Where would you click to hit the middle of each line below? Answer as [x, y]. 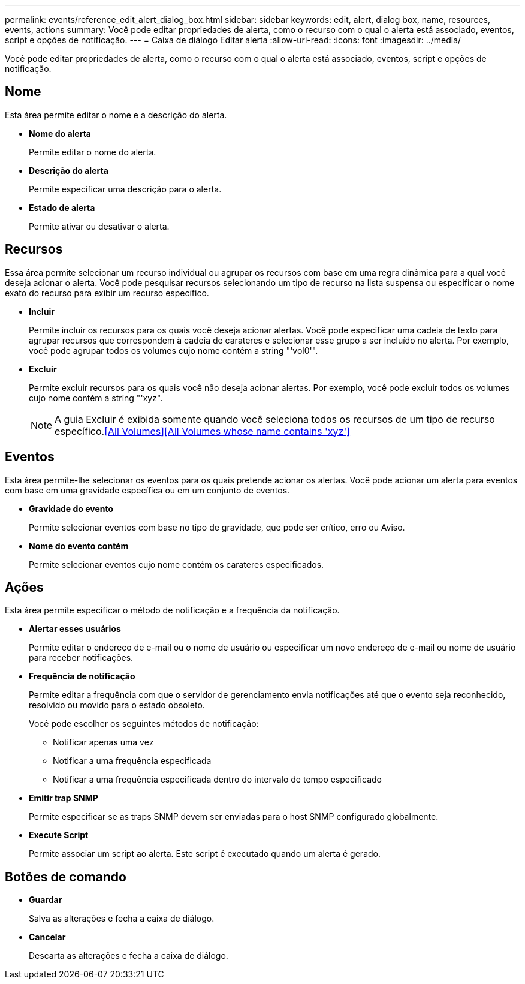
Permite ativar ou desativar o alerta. [99, 226]
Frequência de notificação [82, 676]
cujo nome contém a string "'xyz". [96, 398]
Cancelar [47, 937]
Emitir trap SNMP [64, 798]
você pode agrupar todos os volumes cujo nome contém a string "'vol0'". [174, 350]
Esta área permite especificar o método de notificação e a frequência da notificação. [172, 610]
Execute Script [59, 835]
